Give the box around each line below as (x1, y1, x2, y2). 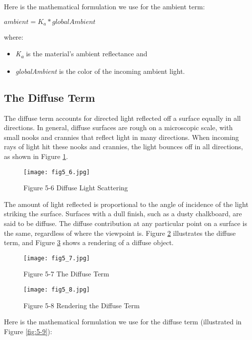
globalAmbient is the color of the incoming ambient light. (15, 66, 185, 76)
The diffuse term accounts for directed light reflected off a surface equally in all (4, 113, 241, 123)
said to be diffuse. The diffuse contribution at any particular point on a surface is (4, 218, 247, 228)
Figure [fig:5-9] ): (4, 326, 52, 336)
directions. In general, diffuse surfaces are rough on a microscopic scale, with (4, 122, 233, 133)
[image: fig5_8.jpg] (23, 286, 90, 293)
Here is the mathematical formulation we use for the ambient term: (4, 1, 205, 11)
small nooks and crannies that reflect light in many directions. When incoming (4, 132, 239, 142)
